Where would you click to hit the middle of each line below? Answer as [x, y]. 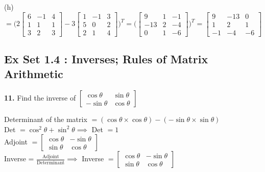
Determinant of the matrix [46, 119]
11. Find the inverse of [40, 98]
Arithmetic [34, 74]
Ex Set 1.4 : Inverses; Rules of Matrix [106, 59]
